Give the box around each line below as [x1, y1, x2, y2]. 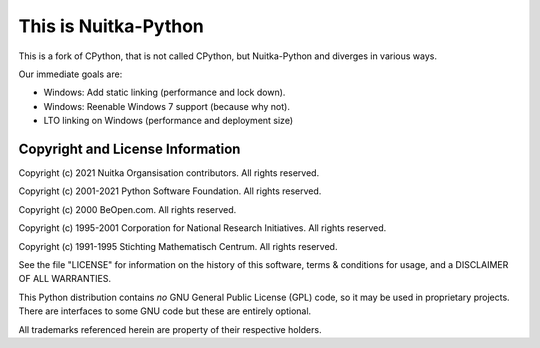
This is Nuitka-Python [18, 15, 205, 37]
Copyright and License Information [18, 140, 241, 157]
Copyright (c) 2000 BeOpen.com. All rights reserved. [18, 203, 237, 215]
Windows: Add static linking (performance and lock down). [43, 86, 286, 99]
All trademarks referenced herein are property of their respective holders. [18, 323, 322, 335]
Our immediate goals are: [18, 68, 123, 80]
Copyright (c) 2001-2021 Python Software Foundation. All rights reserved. [18, 185, 322, 197]
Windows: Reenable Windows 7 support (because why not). [43, 100, 290, 112]
